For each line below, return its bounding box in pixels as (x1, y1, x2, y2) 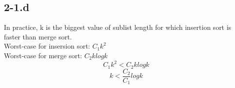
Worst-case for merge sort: (4, 50, 82, 60)
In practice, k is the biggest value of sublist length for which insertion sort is (4, 22, 232, 32)
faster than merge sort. (4, 31, 72, 41)
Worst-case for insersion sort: (4, 41, 90, 51)
